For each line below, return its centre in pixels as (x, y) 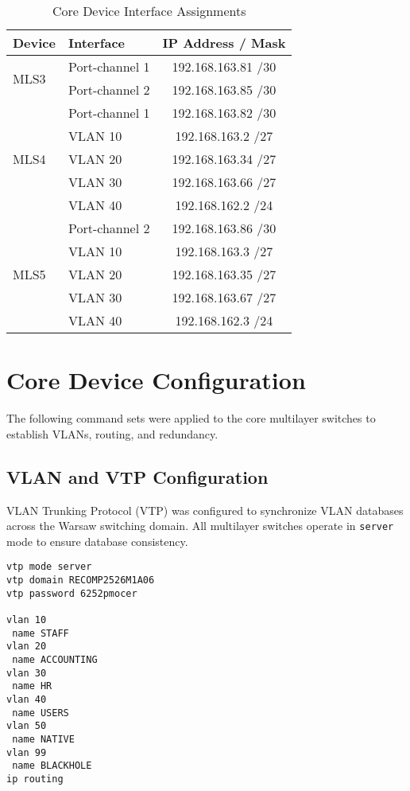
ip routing (35, 779)
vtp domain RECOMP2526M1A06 (81, 581)
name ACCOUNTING (55, 659)
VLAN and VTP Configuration (137, 476)
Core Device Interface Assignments (149, 11)
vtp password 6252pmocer (72, 593)
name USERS (41, 713)
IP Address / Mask (224, 43)
